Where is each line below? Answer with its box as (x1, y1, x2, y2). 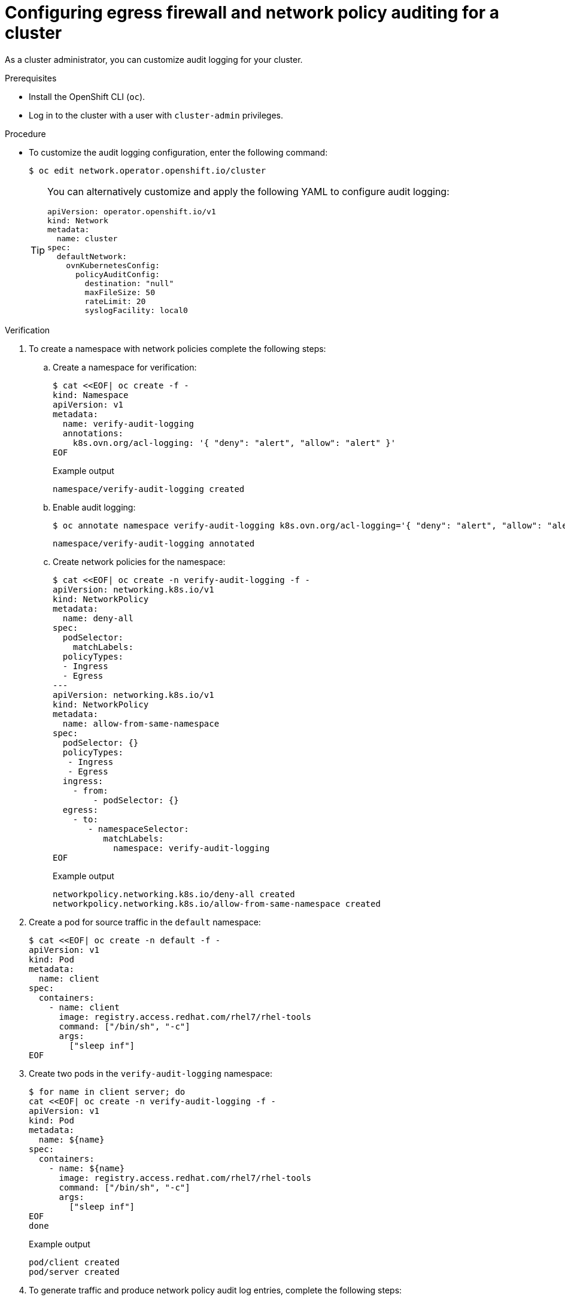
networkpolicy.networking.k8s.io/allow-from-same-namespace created (53, 898, 381, 909)
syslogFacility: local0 (84, 305, 188, 315)
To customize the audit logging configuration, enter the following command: (29, 147, 328, 157)
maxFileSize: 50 (84, 287, 156, 297)
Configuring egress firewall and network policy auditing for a (5, 2, 499, 23)
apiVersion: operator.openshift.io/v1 (47, 206, 216, 216)
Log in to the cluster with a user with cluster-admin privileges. (29, 110, 284, 120)
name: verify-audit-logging (62, 418, 195, 429)
